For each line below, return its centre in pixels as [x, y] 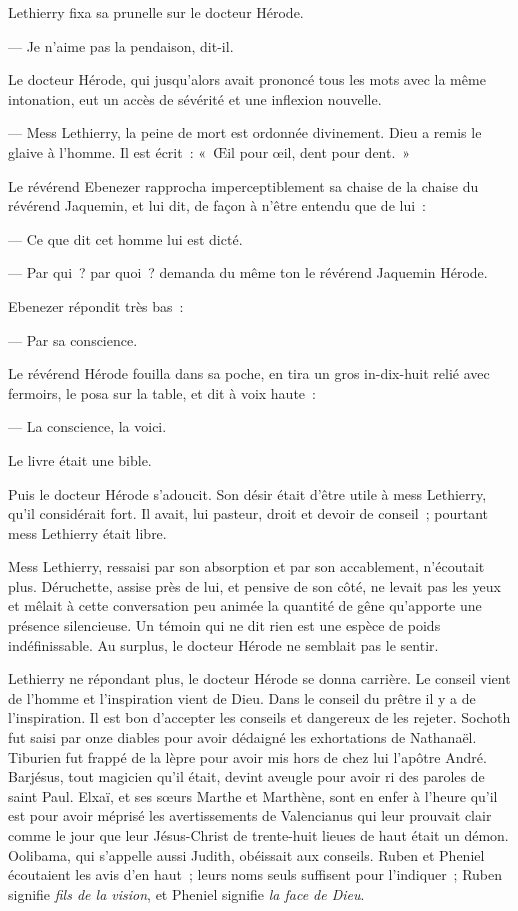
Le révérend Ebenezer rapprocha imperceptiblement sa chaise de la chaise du [243, 185]
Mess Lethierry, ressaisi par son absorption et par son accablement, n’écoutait [246, 566]
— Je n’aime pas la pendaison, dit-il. [121, 45]
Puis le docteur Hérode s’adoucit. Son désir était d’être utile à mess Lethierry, [247, 493]
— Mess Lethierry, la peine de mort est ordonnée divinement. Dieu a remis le [245, 132]
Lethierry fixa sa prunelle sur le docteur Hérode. [156, 12]
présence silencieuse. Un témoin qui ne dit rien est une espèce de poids [224, 625]
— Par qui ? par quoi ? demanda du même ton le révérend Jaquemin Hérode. [248, 272]
